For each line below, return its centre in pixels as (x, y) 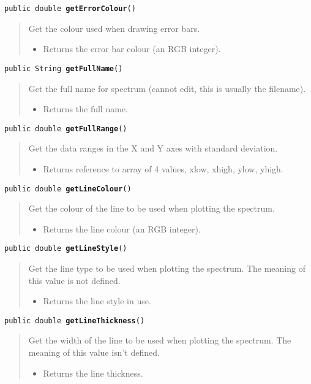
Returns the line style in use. (97, 301)
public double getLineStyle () (66, 249)
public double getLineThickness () (75, 321)
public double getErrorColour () (70, 9)
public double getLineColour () (68, 189)
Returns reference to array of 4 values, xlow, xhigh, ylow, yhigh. (163, 168)
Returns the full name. (85, 109)
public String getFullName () (64, 68)
